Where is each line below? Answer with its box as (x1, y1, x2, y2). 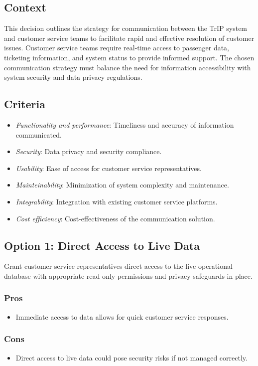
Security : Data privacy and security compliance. (15, 146, 162, 157)
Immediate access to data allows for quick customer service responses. (15, 311, 229, 322)
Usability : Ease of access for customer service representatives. (15, 163, 202, 173)
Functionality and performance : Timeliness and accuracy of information (15, 119, 234, 130)
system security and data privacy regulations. (4, 72, 142, 82)
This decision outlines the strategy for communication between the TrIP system (4, 23, 248, 33)
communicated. (15, 129, 62, 140)
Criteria (4, 96, 45, 112)
